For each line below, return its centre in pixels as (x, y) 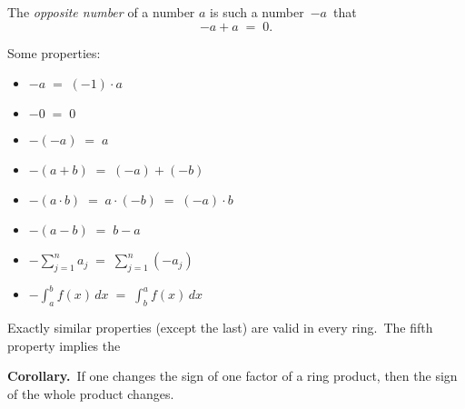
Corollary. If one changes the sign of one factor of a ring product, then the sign (232, 376)
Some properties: (54, 52)
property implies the (64, 345)
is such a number (257, 12)
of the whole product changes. (91, 394)
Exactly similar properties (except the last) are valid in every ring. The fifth (220, 328)
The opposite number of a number (101, 12)
